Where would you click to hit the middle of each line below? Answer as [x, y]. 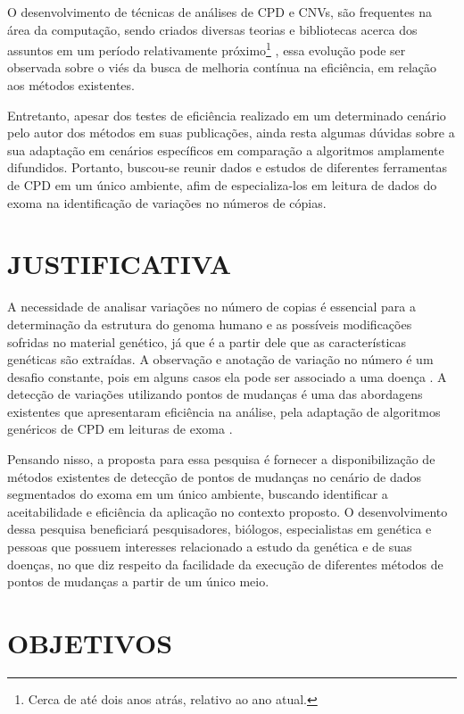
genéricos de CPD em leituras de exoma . [120, 429]
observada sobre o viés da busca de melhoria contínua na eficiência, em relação [222, 67]
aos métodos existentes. [71, 85]
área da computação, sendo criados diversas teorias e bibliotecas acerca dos [212, 29]
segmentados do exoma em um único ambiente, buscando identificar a [198, 494]
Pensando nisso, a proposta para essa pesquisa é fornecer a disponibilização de [221, 459]
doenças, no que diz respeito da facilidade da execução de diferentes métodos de [225, 564]
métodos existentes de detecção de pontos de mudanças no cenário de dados [214, 476]
